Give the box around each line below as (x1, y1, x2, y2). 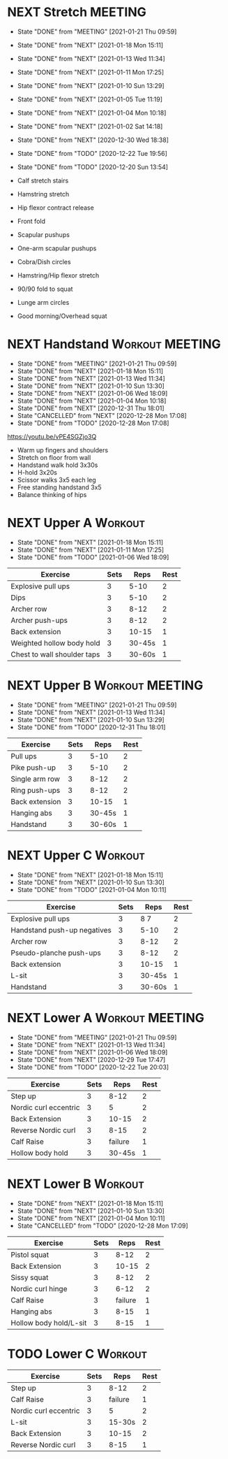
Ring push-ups (10, 785, 61, 795)
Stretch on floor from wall (17, 453, 91, 461)
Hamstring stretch (17, 189, 70, 198)
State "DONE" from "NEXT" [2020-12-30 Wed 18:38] (17, 136, 169, 144)
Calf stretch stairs (17, 176, 69, 185)
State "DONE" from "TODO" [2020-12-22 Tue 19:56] (17, 149, 167, 157)
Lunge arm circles (17, 298, 70, 306)
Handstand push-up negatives (10, 925, 112, 935)
